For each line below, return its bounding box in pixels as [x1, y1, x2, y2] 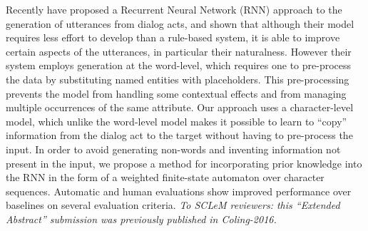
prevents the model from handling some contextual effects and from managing [6, 86, 347, 101]
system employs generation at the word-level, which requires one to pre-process [6, 58, 352, 73]
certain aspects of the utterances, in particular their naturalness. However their [6, 43, 352, 58]
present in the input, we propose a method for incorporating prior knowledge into [6, 155, 362, 170]
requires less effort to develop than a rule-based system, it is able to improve [6, 30, 340, 45]
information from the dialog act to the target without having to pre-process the [6, 128, 353, 143]
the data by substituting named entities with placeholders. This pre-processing [6, 71, 349, 86]
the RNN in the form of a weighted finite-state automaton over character [6, 170, 324, 185]
